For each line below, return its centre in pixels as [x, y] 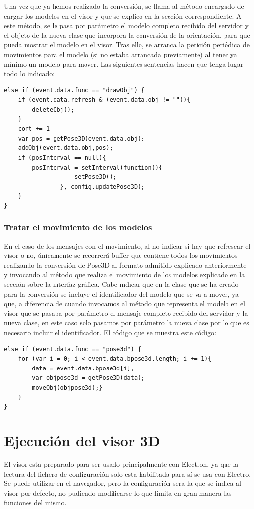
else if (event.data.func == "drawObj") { [74, 90]
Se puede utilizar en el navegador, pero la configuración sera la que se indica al [123, 483]
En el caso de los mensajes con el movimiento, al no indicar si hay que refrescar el [127, 245]
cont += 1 [34, 129]
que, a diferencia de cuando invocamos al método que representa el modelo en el [125, 303]
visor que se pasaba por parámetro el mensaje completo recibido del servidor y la [126, 313]
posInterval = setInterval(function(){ [97, 167]
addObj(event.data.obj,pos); [65, 148]
